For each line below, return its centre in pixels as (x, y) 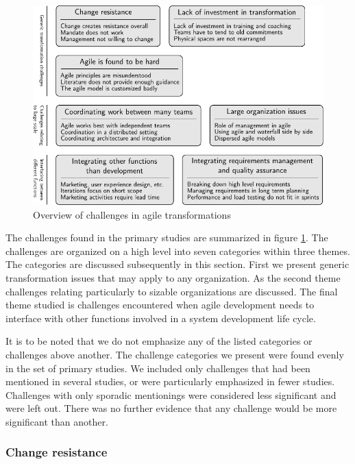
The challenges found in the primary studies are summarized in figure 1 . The (167, 237)
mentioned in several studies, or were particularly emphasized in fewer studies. (170, 381)
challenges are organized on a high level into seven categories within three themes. (178, 251)
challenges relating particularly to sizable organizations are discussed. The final (172, 291)
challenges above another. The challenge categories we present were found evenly (175, 354)
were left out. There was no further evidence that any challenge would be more (171, 408)
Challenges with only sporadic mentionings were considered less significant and (171, 394)
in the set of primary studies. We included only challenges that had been (158, 368)
